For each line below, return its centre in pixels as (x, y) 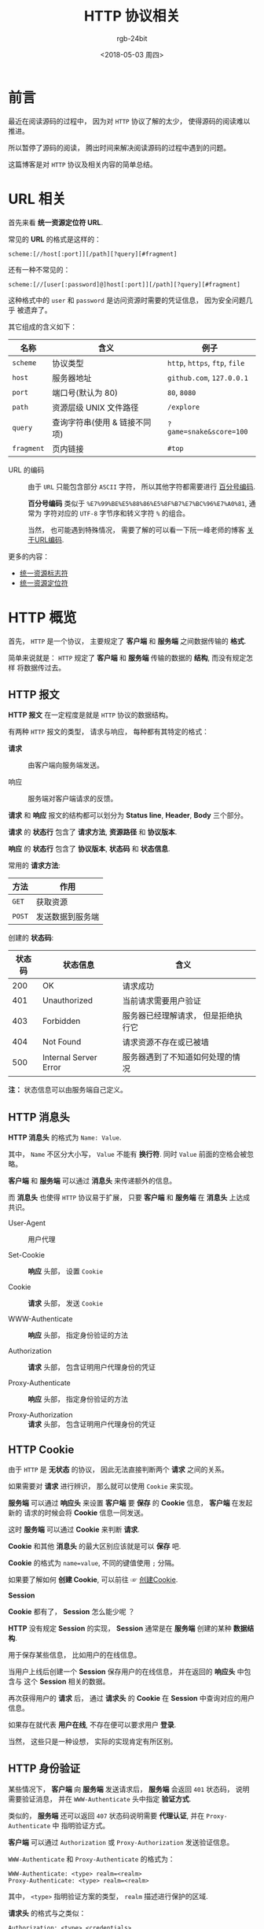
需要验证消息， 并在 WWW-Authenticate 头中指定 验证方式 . (100, 1798)
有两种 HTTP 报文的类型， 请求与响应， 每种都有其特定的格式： (109, 732)
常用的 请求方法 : (34, 866)
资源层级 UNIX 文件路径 (95, 408)
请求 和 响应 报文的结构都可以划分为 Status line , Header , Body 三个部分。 (128, 815)
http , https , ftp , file (206, 363)
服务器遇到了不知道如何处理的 (178, 1057)
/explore (184, 407)
